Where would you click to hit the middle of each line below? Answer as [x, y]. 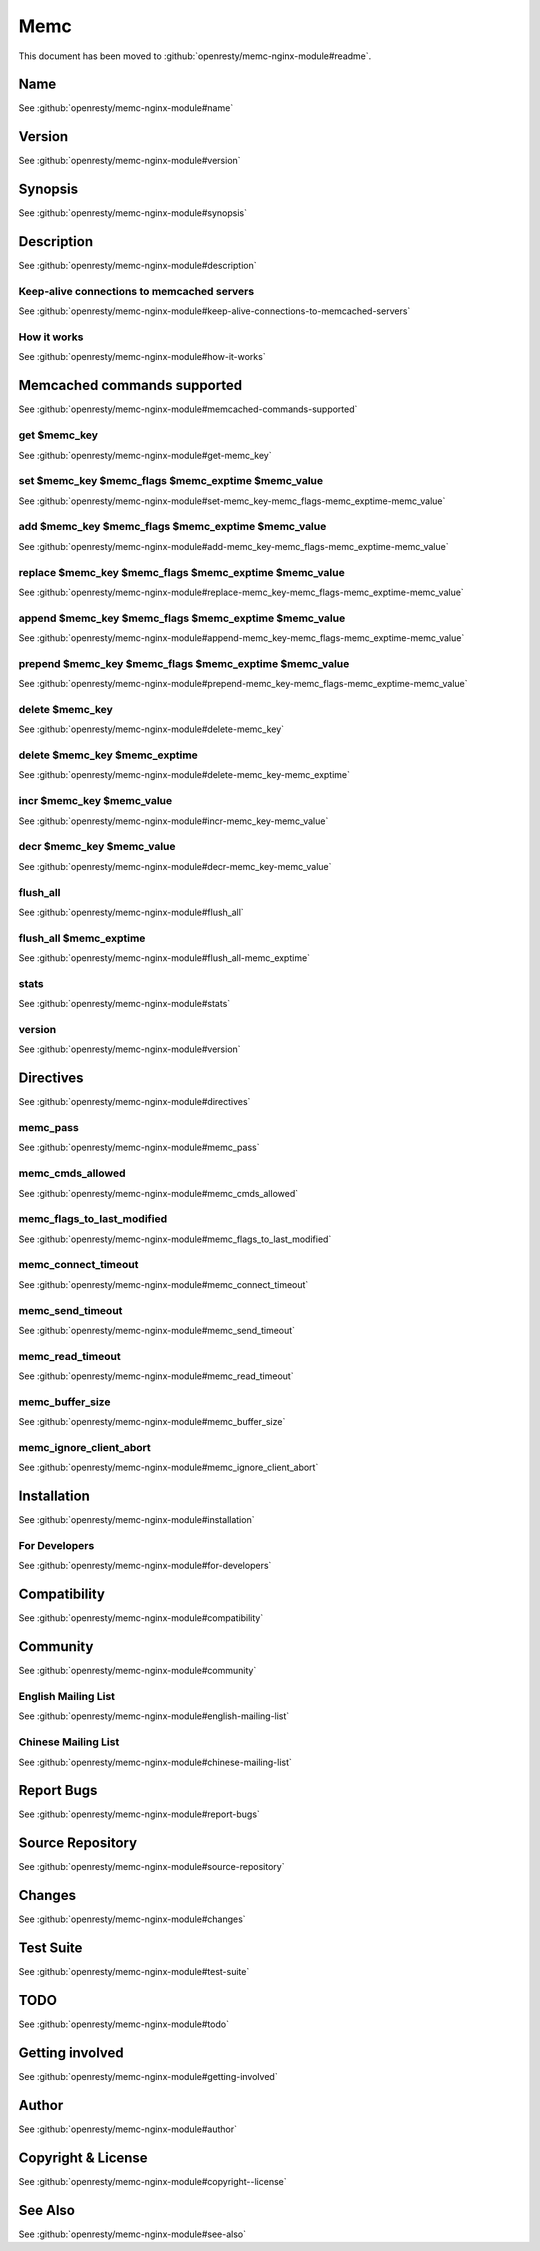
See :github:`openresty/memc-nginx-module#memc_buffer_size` [152, 1422]
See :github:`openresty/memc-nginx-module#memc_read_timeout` [156, 1376]
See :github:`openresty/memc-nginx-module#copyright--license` [152, 2181]
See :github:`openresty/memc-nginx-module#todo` [124, 2024]
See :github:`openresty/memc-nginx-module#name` [126, 108]
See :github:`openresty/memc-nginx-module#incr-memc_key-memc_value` [173, 821]
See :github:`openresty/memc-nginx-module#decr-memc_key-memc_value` [175, 866]
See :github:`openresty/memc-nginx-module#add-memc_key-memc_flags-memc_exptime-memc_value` [233, 546]
